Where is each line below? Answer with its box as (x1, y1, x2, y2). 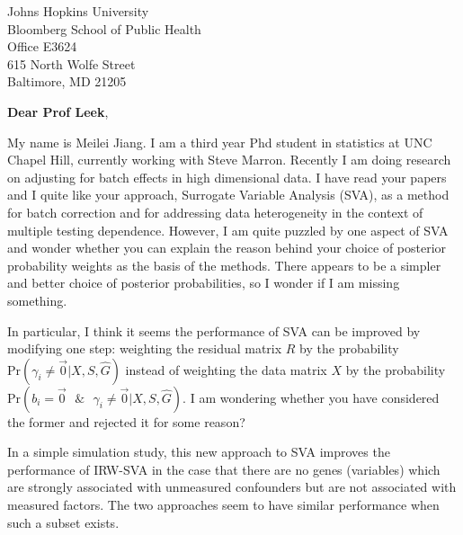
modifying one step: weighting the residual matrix (7, 339, 282, 358)
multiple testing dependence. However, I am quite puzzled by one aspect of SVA (7, 220, 449, 239)
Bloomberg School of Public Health (7, 19, 201, 38)
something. (7, 290, 67, 309)
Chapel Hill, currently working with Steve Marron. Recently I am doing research (7, 150, 451, 169)
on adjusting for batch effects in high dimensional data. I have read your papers (7, 167, 447, 186)
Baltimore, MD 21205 (7, 72, 127, 91)
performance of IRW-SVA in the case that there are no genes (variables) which (7, 459, 441, 478)
